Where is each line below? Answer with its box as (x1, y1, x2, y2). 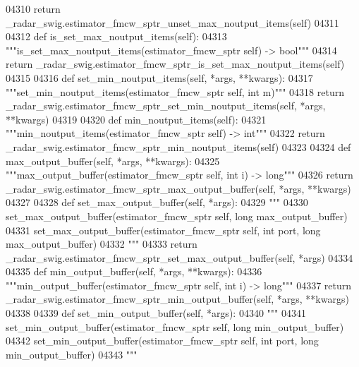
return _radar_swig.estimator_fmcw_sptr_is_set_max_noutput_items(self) (6, 56, 345, 71)
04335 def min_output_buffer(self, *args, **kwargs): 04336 (6, 264, 262, 279)
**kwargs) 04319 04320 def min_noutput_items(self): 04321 (6, 112, 267, 126)
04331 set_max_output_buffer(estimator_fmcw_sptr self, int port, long (6, 222, 321, 237)
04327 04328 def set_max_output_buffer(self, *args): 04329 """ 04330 (6, 195, 308, 210)
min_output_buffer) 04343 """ (6, 347, 138, 361)
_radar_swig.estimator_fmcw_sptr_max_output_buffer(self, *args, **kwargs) (6, 181, 351, 195)
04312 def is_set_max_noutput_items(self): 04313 (6, 29, 227, 44)
